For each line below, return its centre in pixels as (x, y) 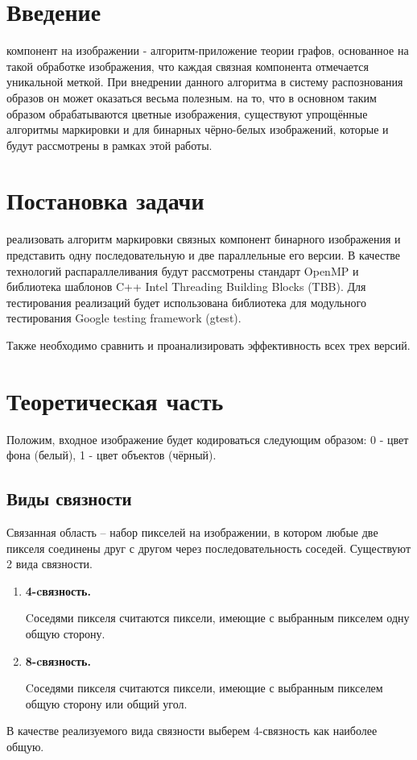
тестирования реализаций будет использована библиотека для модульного (186, 302)
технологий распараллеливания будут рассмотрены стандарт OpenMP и (183, 270)
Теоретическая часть (115, 400)
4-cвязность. (58, 590)
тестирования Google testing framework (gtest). (124, 318)
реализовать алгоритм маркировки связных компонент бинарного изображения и (204, 239)
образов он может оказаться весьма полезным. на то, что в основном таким (192, 97)
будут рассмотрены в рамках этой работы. (109, 145)
